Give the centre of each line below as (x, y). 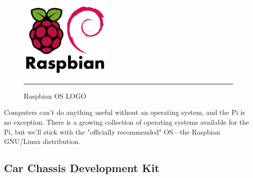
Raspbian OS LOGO (55, 95)
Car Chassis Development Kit (82, 168)
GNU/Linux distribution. (42, 141)
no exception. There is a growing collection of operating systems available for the (126, 122)
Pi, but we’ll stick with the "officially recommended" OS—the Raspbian (112, 131)
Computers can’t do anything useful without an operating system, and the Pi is (125, 112)
